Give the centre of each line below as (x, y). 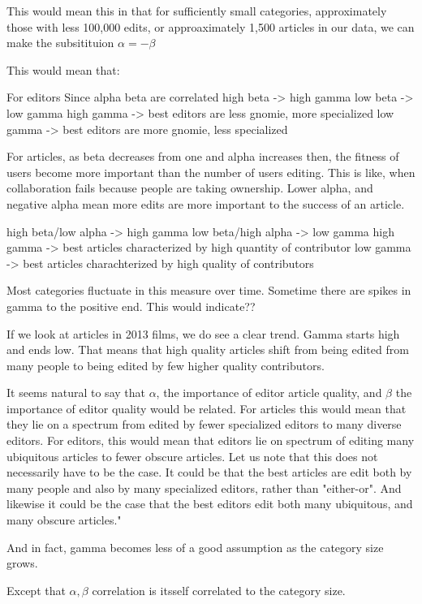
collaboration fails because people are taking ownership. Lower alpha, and (190, 188)
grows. (22, 563)
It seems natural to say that (76, 393)
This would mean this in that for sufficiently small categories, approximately (197, 11)
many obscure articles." (64, 520)
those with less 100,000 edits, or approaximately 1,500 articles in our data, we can (211, 26)
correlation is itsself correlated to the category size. (219, 590)
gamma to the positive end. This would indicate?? (131, 306)
